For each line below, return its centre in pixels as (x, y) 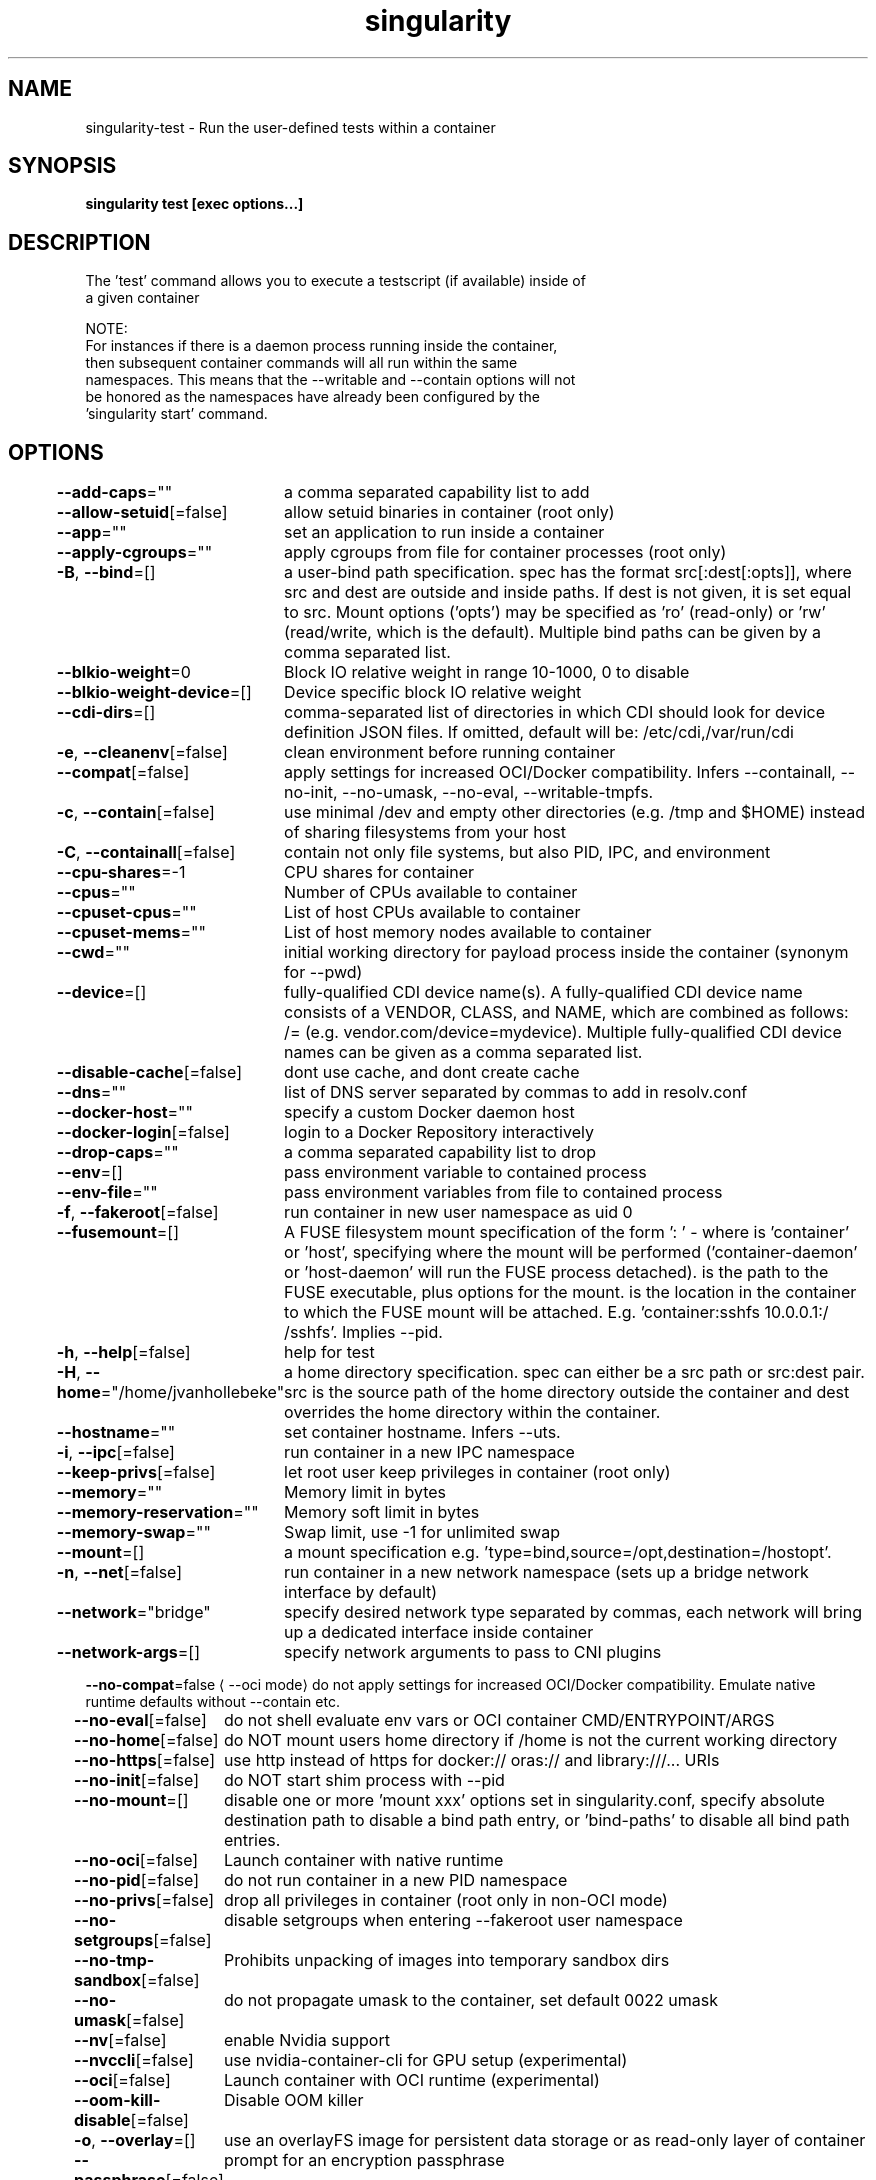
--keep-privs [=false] (136, 1472)
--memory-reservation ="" (157, 1512)
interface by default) (361, 1592)
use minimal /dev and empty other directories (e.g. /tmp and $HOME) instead (574, 812)
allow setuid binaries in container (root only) (449, 512)
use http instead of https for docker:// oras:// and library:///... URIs (471, 1760)
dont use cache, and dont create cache (432, 1072)
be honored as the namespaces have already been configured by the (312, 397)
